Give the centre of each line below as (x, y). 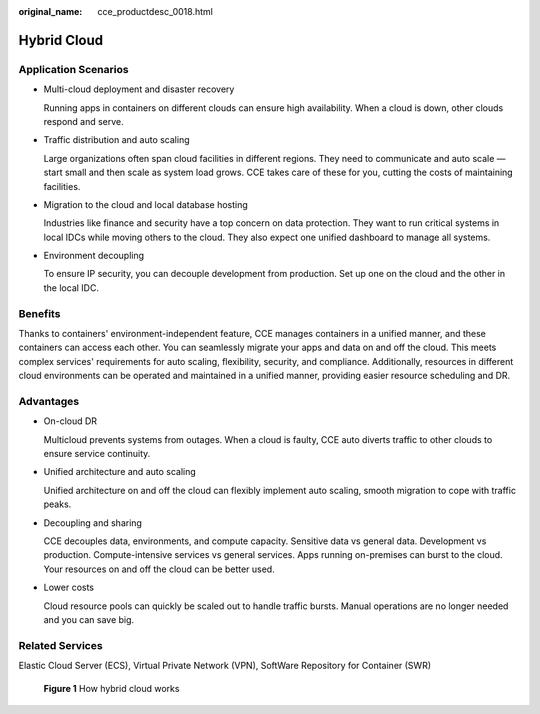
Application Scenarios (73, 69)
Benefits (39, 313)
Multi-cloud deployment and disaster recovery (139, 89)
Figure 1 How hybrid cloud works (111, 688)
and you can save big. (89, 619)
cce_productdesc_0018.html (155, 11)
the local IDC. (71, 287)
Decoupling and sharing (92, 522)
